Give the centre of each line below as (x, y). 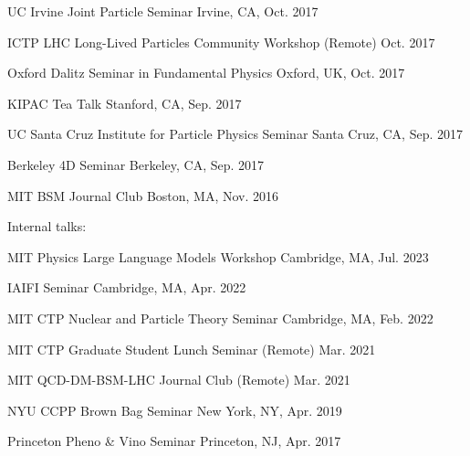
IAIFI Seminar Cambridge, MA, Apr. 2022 (127, 287)
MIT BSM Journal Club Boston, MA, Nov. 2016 (143, 195)
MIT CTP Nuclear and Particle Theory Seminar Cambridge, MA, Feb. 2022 (220, 318)
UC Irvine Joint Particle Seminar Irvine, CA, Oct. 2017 (163, 11)
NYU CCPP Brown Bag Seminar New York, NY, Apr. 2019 (175, 410)
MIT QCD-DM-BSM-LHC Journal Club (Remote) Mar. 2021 (179, 380)
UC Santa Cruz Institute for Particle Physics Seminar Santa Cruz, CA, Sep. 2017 (235, 134)
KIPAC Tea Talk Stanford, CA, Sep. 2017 (125, 103)
